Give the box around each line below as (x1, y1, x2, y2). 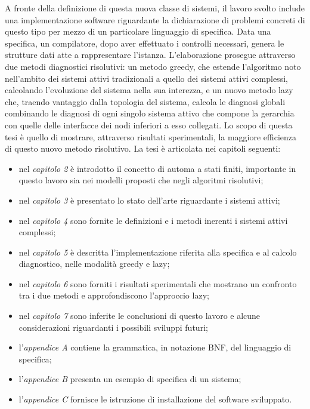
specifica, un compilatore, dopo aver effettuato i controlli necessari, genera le (5, 36, 284, 49)
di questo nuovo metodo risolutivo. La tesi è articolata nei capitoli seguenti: (5, 142, 281, 155)
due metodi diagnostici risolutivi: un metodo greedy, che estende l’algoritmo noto (5, 60, 301, 72)
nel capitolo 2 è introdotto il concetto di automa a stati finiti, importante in (18, 162, 296, 174)
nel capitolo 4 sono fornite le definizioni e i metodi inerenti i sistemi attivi (18, 214, 288, 226)
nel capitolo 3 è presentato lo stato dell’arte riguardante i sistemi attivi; (18, 193, 280, 206)
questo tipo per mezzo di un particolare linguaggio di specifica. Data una (5, 25, 271, 38)
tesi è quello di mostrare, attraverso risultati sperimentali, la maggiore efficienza (5, 130, 297, 143)
